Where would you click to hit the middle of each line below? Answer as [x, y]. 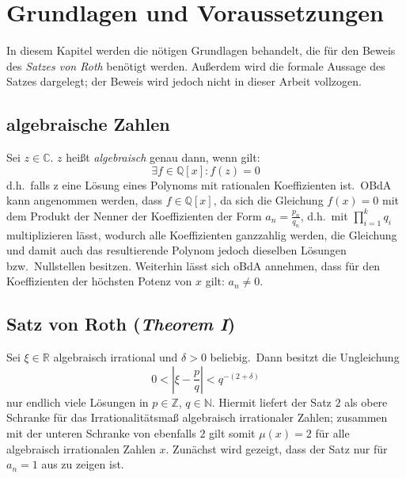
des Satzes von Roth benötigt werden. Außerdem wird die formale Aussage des [196, 65]
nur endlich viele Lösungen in [78, 402]
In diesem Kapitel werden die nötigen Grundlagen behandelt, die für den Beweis [201, 50]
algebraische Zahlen [88, 124]
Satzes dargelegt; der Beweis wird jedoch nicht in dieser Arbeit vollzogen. [184, 81]
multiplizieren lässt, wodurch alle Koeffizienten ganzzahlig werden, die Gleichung [202, 234]
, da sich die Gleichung [268, 200]
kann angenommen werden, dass [84, 200]
